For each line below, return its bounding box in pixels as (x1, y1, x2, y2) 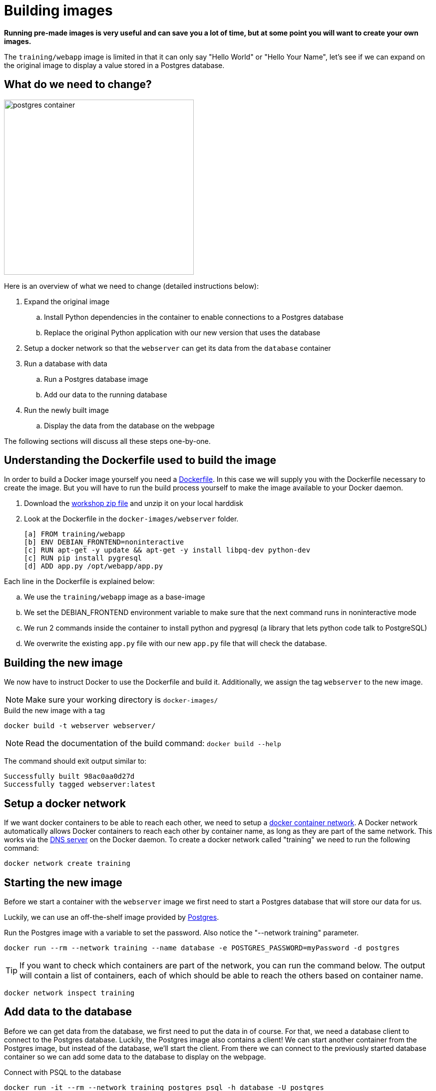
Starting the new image (4, 876, 122, 889)
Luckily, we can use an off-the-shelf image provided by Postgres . (4, 912, 219, 921)
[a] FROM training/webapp (24, 530, 125, 538)
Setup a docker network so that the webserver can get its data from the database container (24, 343, 331, 352)
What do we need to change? (4, 78, 152, 91)
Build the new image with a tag (4, 706, 105, 715)
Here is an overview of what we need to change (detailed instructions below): (4, 281, 259, 290)
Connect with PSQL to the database (4, 1067, 121, 1076)
